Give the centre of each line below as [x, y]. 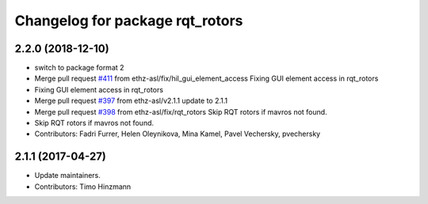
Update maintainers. [67, 176]
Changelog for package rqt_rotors [129, 21]
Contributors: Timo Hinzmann [83, 187]
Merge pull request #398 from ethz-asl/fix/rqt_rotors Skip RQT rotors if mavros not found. [181, 111]
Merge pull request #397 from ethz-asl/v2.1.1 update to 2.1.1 [131, 101]
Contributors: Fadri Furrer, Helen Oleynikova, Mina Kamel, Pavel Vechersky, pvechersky [178, 134]
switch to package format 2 [79, 68]
